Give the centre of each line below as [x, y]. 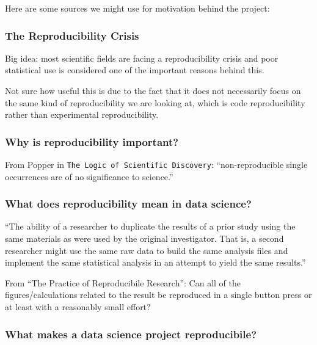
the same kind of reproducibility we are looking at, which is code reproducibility [155, 102]
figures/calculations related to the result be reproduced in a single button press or [158, 295]
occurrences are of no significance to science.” [89, 176]
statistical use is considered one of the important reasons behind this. [135, 70]
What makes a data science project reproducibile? [131, 334]
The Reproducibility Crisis [72, 35]
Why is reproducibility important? [92, 141]
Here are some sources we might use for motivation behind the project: [137, 8]
